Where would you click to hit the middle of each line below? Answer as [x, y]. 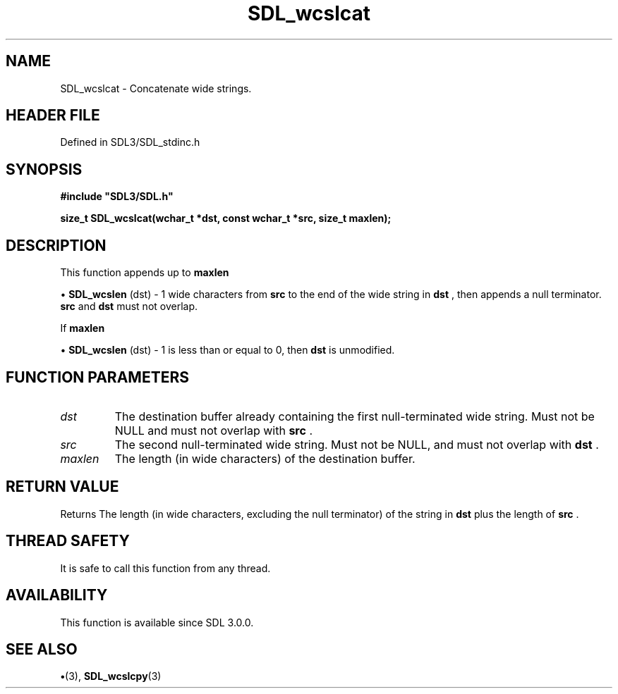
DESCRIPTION [56, 245]
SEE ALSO [42, 649]
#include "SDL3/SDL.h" [117, 197]
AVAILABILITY [57, 595]
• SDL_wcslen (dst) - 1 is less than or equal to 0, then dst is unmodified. [228, 350]
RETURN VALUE [62, 487]
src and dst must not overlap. [129, 306]
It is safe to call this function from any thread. [165, 568]
